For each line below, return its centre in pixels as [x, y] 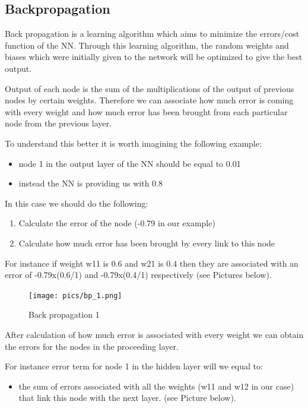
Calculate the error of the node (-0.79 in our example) [117, 223]
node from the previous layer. [58, 123]
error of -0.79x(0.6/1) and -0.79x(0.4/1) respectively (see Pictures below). [138, 275]
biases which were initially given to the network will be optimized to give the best [154, 57]
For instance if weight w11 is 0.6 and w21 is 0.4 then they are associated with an [152, 263]
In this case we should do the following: [77, 203]
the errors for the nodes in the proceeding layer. [92, 346]
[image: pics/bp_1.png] [75, 295]
